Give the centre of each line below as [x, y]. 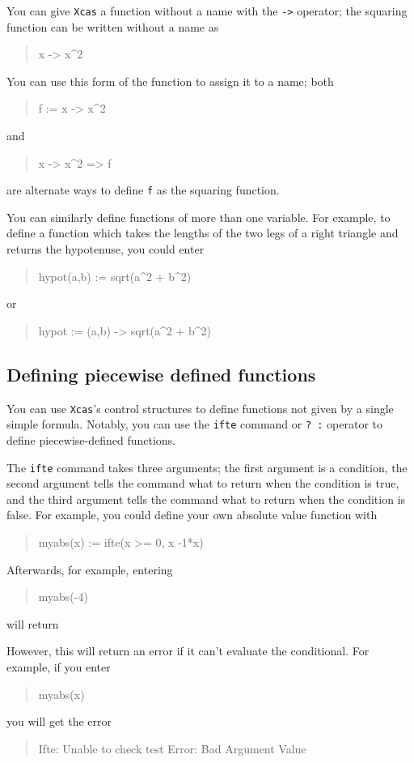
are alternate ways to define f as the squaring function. [143, 190]
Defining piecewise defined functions [161, 374]
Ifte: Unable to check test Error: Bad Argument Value [172, 748]
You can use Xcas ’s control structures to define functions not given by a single [200, 408]
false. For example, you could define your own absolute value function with [192, 515]
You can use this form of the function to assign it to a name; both [170, 81]
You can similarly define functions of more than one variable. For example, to [199, 217]
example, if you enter [59, 666]
